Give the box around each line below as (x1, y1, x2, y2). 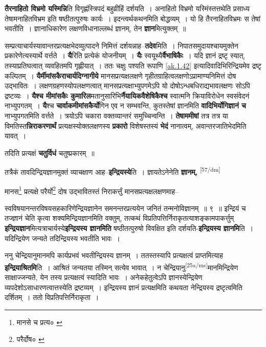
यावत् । (5, 130, 27, 141)
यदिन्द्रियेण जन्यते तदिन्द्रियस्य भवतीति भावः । (5, 233, 120, 243)
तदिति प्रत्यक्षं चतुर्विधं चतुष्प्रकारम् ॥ (5, 147, 94, 158)
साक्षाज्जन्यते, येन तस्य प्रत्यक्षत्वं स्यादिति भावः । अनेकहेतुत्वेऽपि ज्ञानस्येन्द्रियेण (5, 272, 203, 283)
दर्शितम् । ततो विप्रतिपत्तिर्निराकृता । (5, 292, 99, 303)
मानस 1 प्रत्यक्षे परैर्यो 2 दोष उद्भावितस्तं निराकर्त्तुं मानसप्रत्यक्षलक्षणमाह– (5, 184, 179, 196)
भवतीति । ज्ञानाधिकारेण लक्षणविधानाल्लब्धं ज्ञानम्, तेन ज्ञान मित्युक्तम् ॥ (5, 23, 186, 34)
